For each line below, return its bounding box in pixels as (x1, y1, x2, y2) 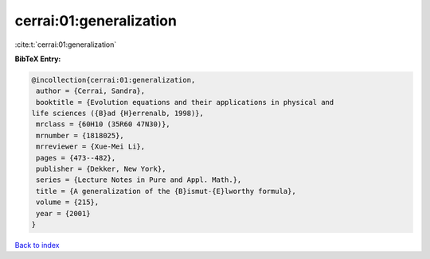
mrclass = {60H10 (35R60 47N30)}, (36, 120, 170, 129)
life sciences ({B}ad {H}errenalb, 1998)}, (31, 109, 205, 118)
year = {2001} (36, 209, 91, 218)
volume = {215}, (36, 198, 100, 207)
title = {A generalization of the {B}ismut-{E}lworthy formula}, (36, 187, 296, 195)
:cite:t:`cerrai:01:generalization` (14, 40, 117, 49)
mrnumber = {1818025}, (36, 131, 125, 140)
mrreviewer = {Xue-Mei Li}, (36, 142, 146, 151)
